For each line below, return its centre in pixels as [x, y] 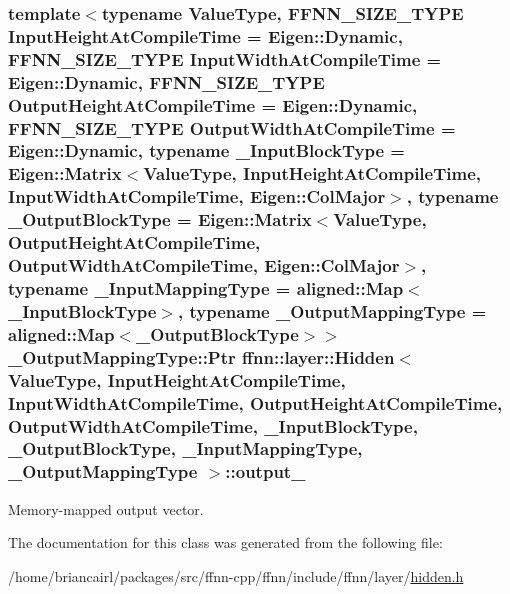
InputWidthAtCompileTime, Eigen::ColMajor [197, 196]
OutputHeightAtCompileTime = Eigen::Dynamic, [213, 104]
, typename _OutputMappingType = [332, 310]
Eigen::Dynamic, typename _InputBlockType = [206, 150]
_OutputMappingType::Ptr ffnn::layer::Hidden [201, 356]
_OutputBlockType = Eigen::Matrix [160, 219]
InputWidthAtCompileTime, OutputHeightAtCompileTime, [255, 402]
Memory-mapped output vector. [106, 508]
